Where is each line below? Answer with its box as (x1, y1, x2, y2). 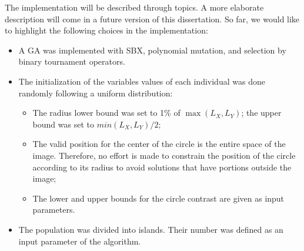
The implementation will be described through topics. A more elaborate (5, 1, 264, 13)
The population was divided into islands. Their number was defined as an (18, 223, 283, 235)
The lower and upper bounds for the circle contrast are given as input (32, 192, 285, 204)
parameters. (32, 203, 75, 216)
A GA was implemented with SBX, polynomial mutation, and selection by (18, 43, 286, 56)
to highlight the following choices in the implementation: (5, 24, 208, 36)
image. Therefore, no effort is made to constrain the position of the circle (32, 149, 296, 161)
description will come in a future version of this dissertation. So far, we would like (5, 12, 300, 25)
